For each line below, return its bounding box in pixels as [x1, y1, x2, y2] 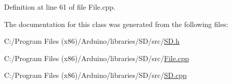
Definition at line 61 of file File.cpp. [4, 2, 115, 12]
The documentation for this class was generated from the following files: [4, 18, 228, 29]
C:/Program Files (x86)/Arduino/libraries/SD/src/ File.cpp [4, 52, 189, 63]
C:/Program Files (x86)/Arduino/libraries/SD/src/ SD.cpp [4, 70, 187, 80]
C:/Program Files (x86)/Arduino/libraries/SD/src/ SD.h [4, 36, 180, 46]
